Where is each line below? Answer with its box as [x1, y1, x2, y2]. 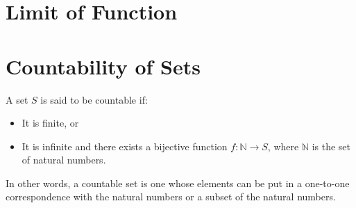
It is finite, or [22, 115, 79, 130]
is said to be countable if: [40, 92, 148, 106]
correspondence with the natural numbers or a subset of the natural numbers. [6, 189, 336, 204]
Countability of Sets [6, 51, 201, 80]
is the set [312, 138, 351, 153]
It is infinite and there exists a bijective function [22, 138, 228, 153]
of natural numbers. [22, 152, 106, 167]
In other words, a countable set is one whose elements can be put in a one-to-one [6, 175, 350, 190]
